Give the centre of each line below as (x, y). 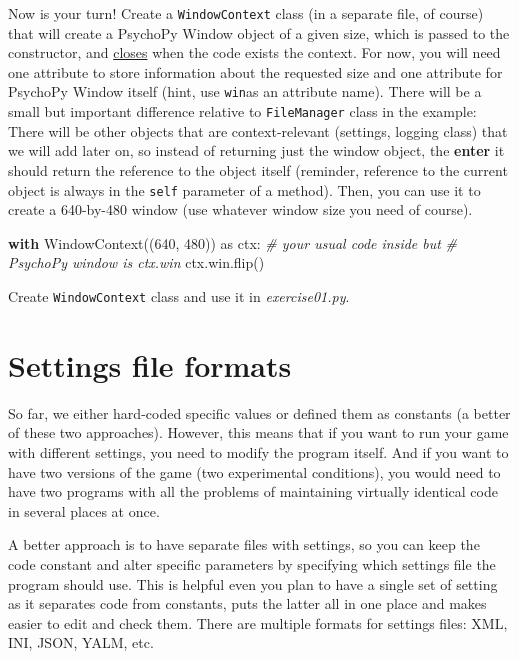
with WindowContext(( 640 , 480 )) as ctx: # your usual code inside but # (233, 242)
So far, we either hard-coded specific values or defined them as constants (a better (259, 412)
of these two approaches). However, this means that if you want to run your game (258, 432)
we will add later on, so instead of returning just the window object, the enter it (256, 150)
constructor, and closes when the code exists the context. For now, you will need (254, 52)
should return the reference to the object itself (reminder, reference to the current (258, 169)
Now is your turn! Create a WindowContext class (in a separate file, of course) (246, 13)
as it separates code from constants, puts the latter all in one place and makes (247, 603)
